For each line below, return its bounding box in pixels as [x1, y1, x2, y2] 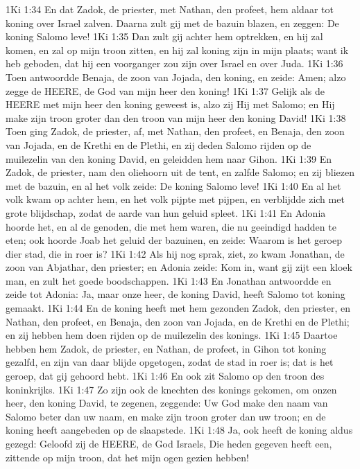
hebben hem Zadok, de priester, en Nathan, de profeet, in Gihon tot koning [6, 341, 327, 355]
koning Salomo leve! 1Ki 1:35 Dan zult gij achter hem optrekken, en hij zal [6, 29, 323, 44]
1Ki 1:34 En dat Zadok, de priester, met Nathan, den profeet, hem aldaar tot [6, 2, 334, 16]
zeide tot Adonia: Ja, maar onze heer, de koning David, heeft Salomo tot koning [6, 287, 345, 301]
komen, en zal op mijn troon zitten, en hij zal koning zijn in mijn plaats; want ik [6, 42, 349, 57]
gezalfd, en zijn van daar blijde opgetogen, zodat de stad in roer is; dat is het [6, 355, 334, 369]
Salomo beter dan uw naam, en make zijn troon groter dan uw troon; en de [6, 409, 326, 423]
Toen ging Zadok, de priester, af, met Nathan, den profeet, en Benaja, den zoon [6, 124, 345, 139]
